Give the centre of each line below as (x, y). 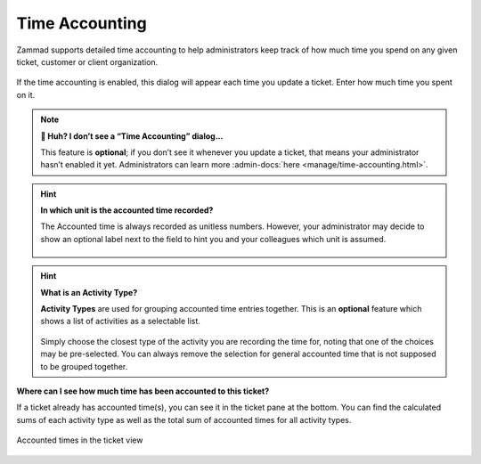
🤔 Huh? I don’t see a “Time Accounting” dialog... (132, 136)
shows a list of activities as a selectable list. (120, 322)
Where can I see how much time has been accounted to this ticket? (143, 391)
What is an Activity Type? (89, 292)
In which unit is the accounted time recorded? (127, 210)
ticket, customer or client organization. (87, 61)
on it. (26, 94)
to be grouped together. (84, 366)
